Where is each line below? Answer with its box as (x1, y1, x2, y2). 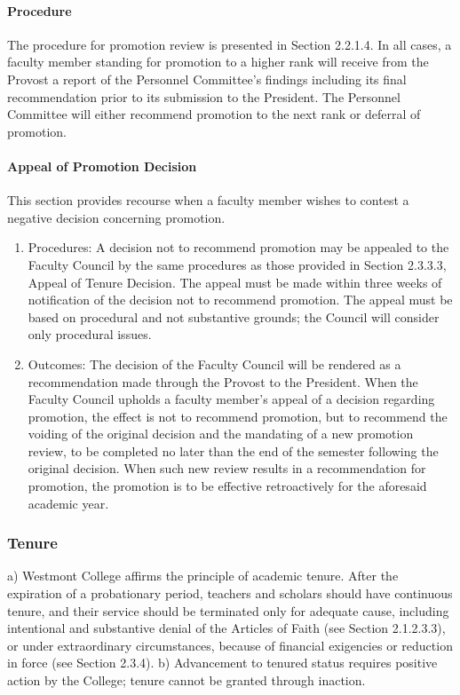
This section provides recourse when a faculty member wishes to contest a (7, 191, 409, 209)
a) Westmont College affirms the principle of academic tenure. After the (7, 566, 399, 585)
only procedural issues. (28, 325, 152, 344)
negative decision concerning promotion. (7, 208, 226, 226)
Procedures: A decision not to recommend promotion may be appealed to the (28, 238, 449, 257)
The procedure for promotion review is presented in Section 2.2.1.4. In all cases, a (7, 35, 452, 53)
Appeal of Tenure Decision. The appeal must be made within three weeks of (28, 272, 442, 291)
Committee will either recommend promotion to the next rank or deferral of (7, 105, 421, 123)
